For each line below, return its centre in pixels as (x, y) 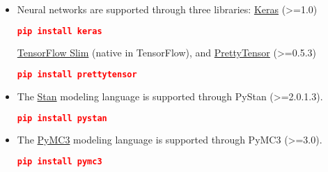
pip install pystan (62, 118)
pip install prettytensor (77, 75)
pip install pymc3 (60, 162)
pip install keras (60, 31)
